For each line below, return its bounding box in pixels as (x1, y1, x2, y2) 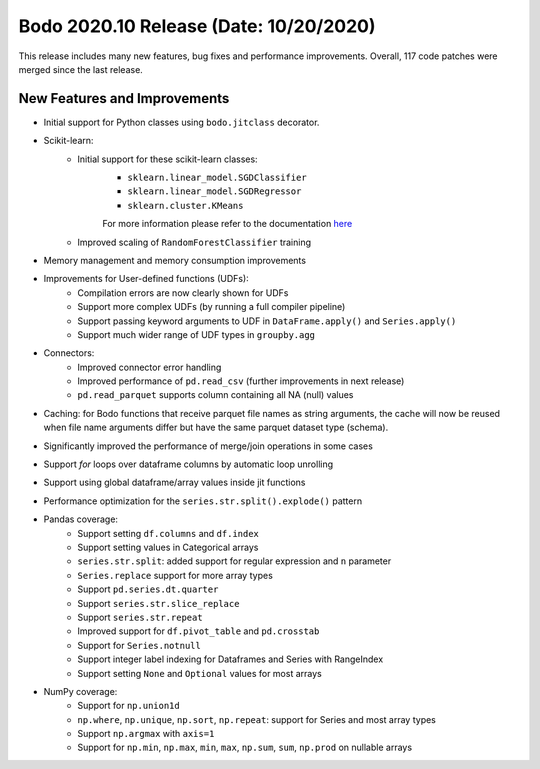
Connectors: (43, 347, 95, 359)
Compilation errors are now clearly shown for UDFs (77, 286, 289, 299)
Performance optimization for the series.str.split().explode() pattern (43, 495, 363, 507)
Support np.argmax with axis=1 (77, 728, 215, 740)
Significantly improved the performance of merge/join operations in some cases (43, 440, 374, 452)
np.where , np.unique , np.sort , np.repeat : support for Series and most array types (77, 713, 437, 725)
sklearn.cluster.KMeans (127, 200, 244, 211)
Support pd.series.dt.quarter (77, 583, 219, 595)
